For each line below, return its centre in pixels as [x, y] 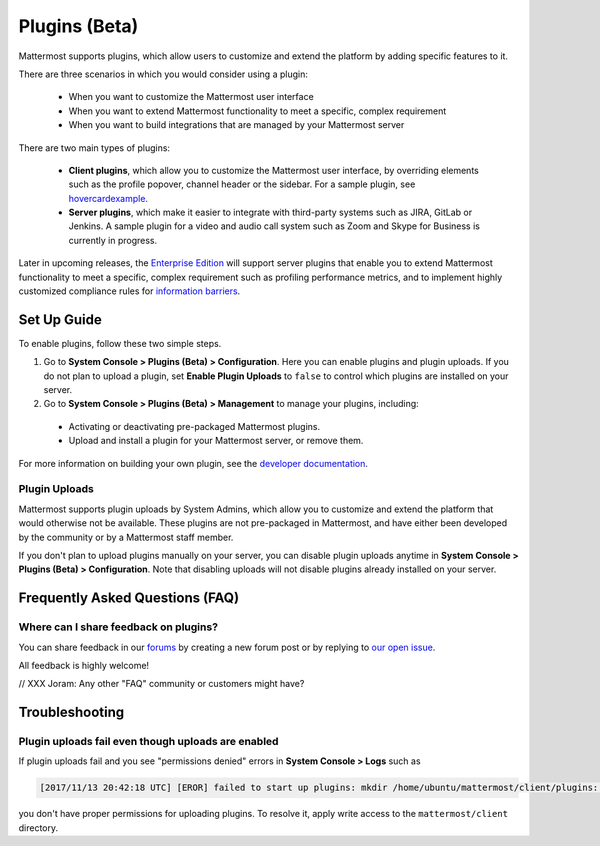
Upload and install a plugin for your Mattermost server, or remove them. [216, 441]
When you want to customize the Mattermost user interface [191, 97]
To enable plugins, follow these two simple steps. [120, 343]
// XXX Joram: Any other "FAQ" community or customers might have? [161, 684]
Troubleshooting [71, 712]
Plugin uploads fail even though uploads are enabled [148, 742]
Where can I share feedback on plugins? [118, 627]
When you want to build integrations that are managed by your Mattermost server [236, 125]
